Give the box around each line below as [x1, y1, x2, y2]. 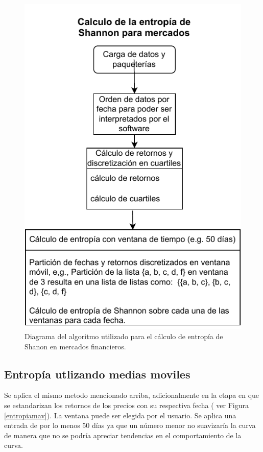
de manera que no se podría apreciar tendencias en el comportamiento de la [4, 430, 242, 440]
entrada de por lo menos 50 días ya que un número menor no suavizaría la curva [4, 420, 256, 431]
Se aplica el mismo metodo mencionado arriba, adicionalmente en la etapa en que [4, 390, 259, 400]
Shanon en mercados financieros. [25, 341, 126, 351]
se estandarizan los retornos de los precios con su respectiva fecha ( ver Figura [4, 400, 249, 411]
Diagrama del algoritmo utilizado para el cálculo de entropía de [25, 331, 223, 342]
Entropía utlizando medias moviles [4, 366, 190, 382]
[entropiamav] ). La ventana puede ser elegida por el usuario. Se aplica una [4, 410, 236, 420]
